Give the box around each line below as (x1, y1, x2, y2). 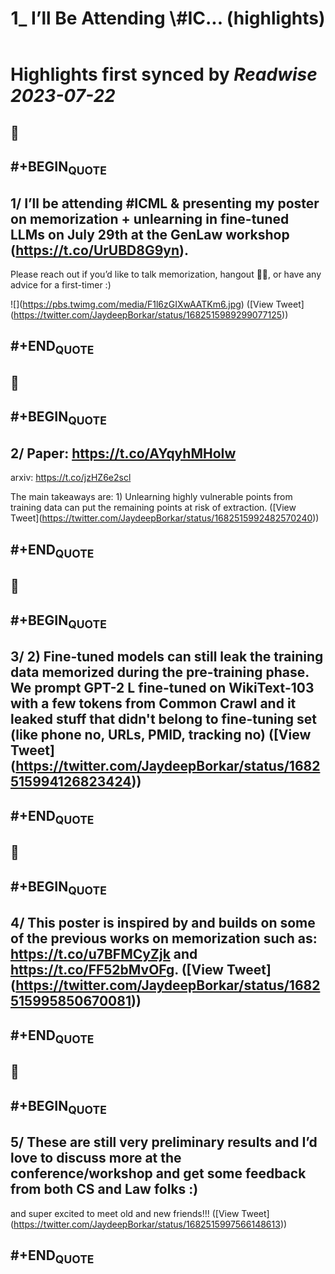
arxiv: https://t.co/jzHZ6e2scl (10, 472, 132, 484)
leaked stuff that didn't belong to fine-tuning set (10, 711, 318, 728)
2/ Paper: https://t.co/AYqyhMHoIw (10, 445, 237, 462)
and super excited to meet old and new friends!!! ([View (10, 1207, 240, 1219)
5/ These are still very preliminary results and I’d (10, 1134, 318, 1151)
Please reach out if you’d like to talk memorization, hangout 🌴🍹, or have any (10, 268, 322, 280)
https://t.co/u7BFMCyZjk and (10, 946, 198, 963)
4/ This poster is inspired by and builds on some (10, 915, 316, 932)
